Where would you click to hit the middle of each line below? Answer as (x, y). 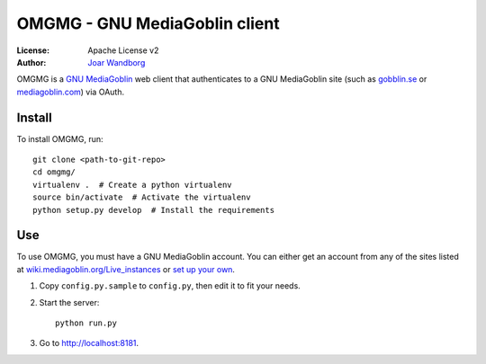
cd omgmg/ (54, 172)
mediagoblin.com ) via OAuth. (71, 92)
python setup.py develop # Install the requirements (153, 210)
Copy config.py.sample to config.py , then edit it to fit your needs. (170, 286)
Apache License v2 (123, 50)
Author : (31, 62)
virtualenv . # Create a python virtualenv (133, 185)
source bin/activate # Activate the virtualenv (142, 197)
